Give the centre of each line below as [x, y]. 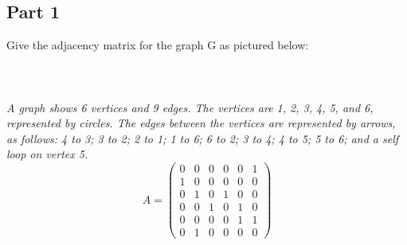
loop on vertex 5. [47, 154]
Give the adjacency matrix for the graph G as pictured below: [158, 45]
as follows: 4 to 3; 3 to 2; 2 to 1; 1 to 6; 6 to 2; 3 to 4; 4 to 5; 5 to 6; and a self [203, 138]
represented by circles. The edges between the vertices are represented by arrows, [201, 123]
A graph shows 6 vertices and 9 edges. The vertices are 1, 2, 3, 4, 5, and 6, [190, 107]
